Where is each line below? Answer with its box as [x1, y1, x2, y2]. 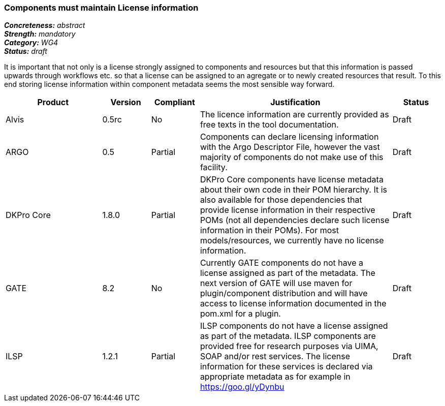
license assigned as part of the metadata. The [200, 268, 375, 278]
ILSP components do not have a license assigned [200, 321, 388, 331]
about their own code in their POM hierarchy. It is [200, 184, 388, 195]
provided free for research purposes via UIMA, [200, 341, 378, 352]
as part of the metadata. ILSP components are [200, 331, 376, 341]
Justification [270, 97, 321, 108]
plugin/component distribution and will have [200, 288, 368, 299]
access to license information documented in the [200, 298, 387, 309]
